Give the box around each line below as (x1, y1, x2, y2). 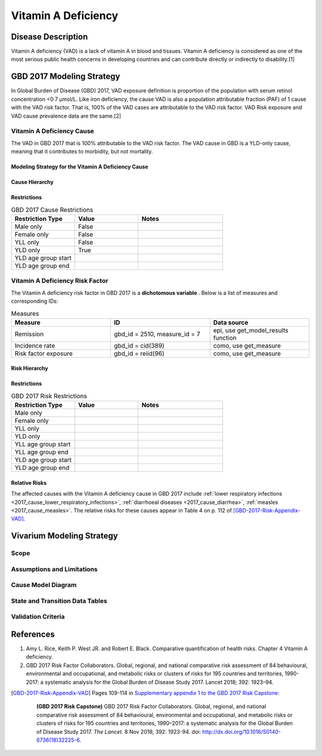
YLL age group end (14, 448, 69, 456)
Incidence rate (14, 341, 55, 349)
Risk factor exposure (14, 349, 73, 358)
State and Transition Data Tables (11, 597, 107, 605)
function (213, 333, 237, 342)
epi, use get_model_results (213, 326, 289, 334)
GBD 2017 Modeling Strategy (11, 72, 120, 82)
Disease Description (11, 32, 88, 42)
